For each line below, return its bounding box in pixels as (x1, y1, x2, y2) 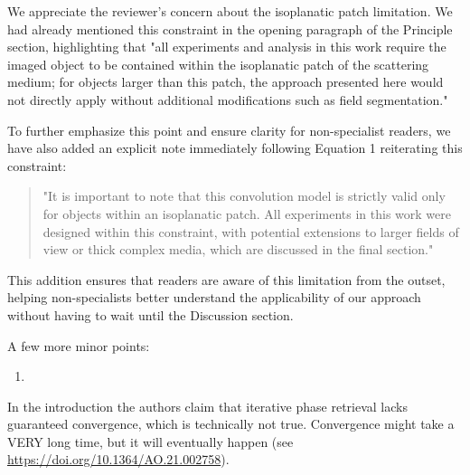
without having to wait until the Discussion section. (7, 305, 294, 324)
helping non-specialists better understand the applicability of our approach (7, 288, 421, 307)
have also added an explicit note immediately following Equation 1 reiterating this (7, 138, 463, 157)
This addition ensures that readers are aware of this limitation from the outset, (7, 270, 446, 289)
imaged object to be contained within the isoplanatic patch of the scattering (7, 54, 429, 73)
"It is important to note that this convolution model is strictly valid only (42, 186, 446, 205)
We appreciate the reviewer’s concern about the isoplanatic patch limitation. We (7, 2, 453, 20)
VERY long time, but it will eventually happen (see (7, 432, 294, 451)
